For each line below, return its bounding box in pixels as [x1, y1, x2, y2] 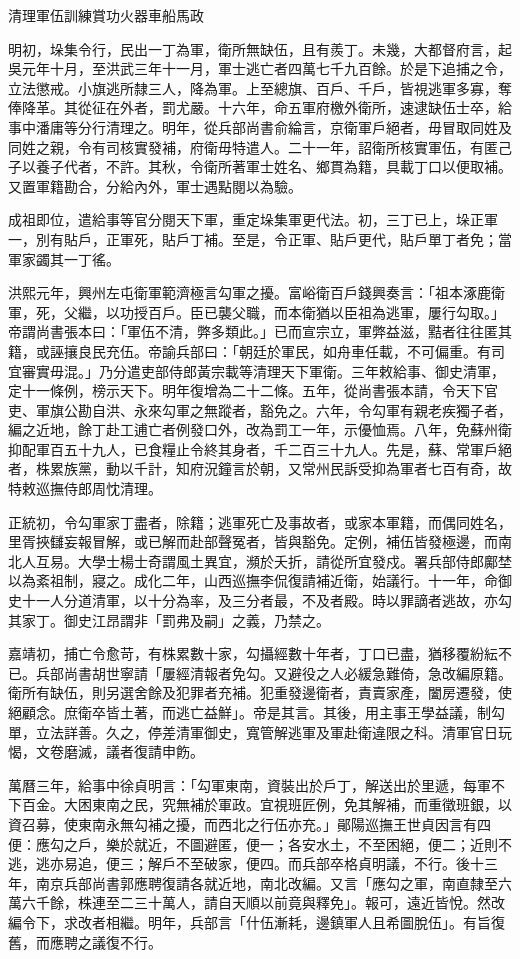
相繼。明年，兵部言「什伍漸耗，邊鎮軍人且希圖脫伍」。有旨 [105, 911, 491, 932]
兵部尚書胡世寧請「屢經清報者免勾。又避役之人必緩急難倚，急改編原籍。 [35, 662, 512, 683]
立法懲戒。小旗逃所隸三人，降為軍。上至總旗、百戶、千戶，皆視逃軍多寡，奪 [8, 77, 512, 98]
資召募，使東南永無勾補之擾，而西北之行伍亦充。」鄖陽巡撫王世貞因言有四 [8, 813, 491, 834]
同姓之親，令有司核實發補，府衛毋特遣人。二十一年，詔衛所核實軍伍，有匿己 [8, 136, 512, 157]
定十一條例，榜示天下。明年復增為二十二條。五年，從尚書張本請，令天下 [8, 380, 484, 401]
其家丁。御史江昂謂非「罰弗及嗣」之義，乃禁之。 [8, 609, 330, 630]
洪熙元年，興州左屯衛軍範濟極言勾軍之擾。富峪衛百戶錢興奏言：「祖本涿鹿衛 [8, 282, 505, 303]
